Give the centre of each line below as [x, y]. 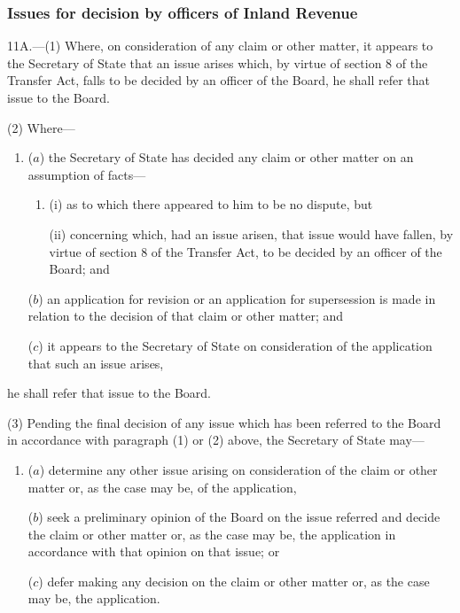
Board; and [79, 269]
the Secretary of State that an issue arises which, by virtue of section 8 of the [218, 62]
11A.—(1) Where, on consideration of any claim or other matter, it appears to [220, 46]
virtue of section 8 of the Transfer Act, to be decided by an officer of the [246, 251]
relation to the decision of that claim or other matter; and [186, 316]
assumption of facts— [87, 174]
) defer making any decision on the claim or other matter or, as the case [234, 581]
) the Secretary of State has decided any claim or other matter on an [226, 157]
